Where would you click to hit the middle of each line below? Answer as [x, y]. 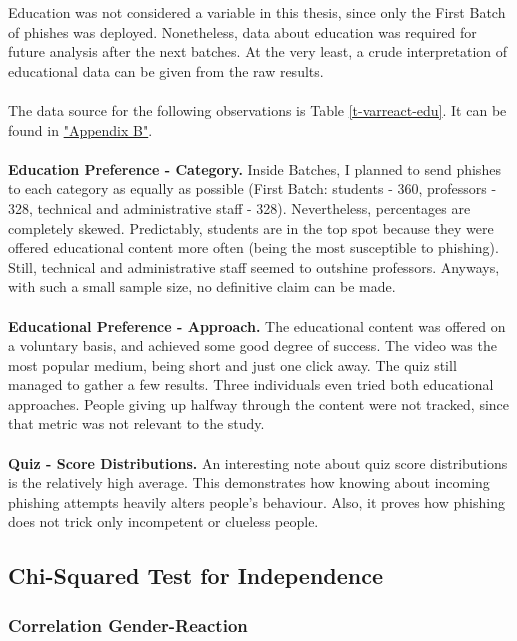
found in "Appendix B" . [80, 129]
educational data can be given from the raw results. [166, 70]
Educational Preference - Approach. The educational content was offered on [257, 325]
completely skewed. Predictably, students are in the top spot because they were [251, 227]
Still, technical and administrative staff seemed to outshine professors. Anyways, [254, 266]
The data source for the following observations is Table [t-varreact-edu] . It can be [257, 109]
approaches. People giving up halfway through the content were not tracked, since [259, 403]
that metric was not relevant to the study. [136, 423]
